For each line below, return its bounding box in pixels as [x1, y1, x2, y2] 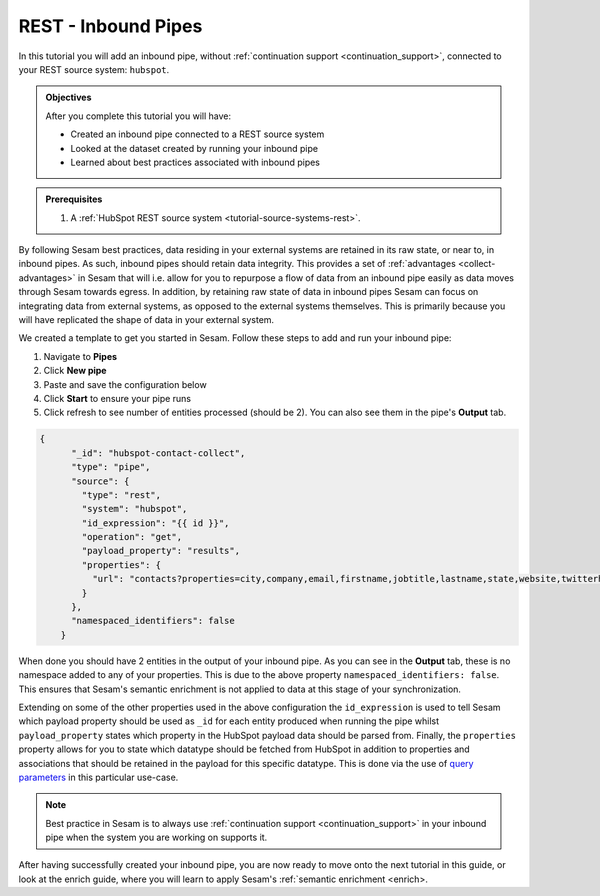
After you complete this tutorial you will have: [45, 110, 232, 122]
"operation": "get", [81, 531, 183, 543]
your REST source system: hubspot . [18, 63, 170, 75]
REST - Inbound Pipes [18, 15, 203, 37]
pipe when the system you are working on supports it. [45, 831, 268, 844]
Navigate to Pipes [43, 350, 118, 362]
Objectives [45, 91, 92, 104]
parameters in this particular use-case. [18, 771, 179, 783]
